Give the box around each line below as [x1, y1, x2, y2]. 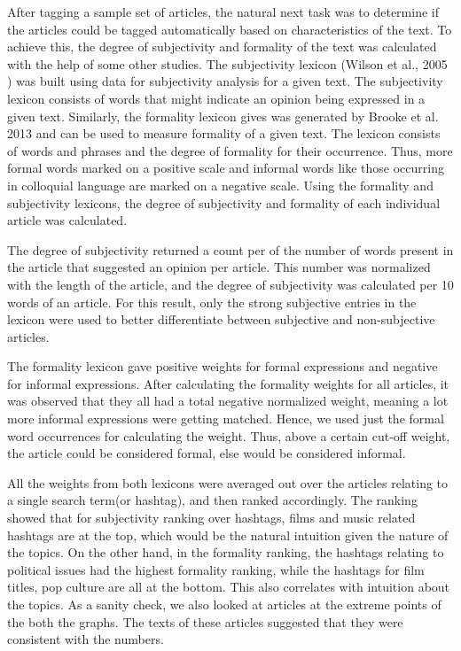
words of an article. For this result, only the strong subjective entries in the [7, 292, 417, 311]
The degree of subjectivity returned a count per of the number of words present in [7, 240, 454, 259]
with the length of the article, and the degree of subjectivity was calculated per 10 [7, 275, 454, 293]
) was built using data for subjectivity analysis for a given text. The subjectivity [7, 72, 443, 90]
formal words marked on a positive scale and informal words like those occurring [7, 159, 444, 177]
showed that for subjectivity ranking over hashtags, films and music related [7, 508, 416, 527]
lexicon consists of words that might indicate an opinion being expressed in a [7, 89, 426, 107]
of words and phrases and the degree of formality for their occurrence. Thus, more [7, 141, 453, 159]
